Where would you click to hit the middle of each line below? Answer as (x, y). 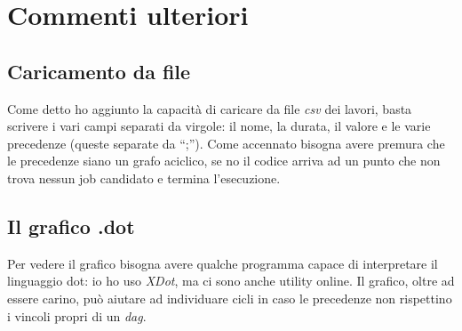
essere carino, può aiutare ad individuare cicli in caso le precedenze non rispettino (230, 298)
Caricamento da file (99, 71)
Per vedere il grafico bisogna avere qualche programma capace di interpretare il (223, 263)
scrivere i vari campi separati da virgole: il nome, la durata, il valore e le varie (219, 126)
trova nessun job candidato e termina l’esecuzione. (144, 178)
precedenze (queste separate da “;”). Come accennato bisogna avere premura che (226, 143)
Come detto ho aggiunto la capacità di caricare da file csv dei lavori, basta (210, 108)
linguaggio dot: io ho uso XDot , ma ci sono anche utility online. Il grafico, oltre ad (231, 281)
